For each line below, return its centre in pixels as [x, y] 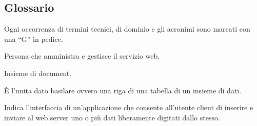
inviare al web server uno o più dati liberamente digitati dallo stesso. [112, 117]
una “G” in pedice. [34, 39]
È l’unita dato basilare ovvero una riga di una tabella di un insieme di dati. [123, 90]
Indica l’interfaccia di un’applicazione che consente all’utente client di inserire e [129, 107]
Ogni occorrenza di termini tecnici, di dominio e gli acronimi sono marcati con [127, 29]
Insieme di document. [38, 73]
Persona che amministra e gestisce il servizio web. [82, 56]
